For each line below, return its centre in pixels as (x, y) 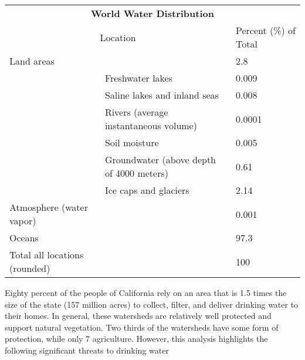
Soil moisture (132, 142)
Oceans (24, 238)
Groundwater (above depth (160, 159)
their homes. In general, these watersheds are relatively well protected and (138, 316)
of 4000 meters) (136, 173)
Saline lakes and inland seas (162, 95)
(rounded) (30, 268)
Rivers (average (136, 112)
